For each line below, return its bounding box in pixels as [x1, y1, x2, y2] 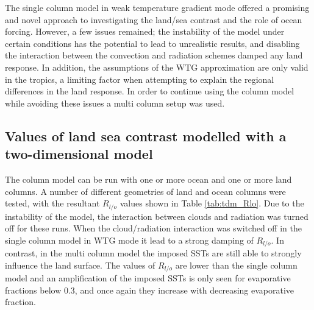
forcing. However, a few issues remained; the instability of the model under [5, 25, 285, 38]
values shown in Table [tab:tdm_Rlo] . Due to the [120, 197, 304, 210]
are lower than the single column [175, 258, 298, 271]
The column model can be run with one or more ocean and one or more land [5, 172, 292, 185]
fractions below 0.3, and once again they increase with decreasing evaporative [5, 283, 294, 296]
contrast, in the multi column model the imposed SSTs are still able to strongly [5, 247, 302, 259]
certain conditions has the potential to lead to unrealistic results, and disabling [5, 37, 300, 49]
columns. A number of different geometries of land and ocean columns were [5, 185, 286, 197]
